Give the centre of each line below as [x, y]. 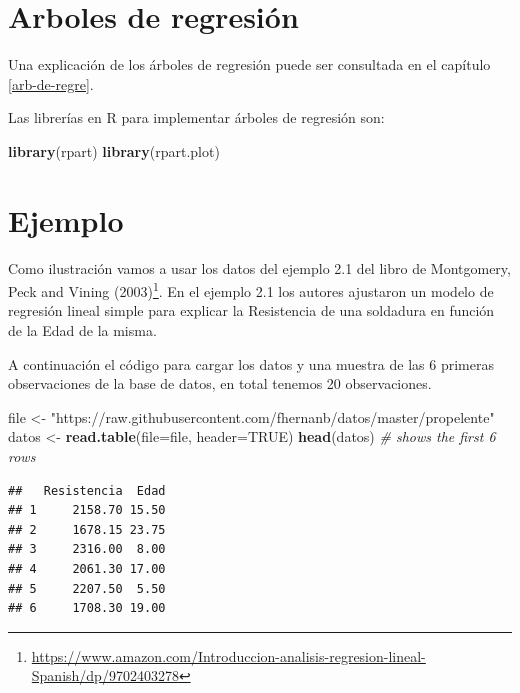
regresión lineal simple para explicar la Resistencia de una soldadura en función [251, 310]
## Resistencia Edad [87, 490]
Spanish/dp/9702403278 [105, 675]
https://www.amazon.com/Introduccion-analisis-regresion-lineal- [228, 655]
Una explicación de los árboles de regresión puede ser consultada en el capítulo [249, 64]
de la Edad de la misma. [82, 330]
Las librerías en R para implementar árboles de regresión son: [196, 117]
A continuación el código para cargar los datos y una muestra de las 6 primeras [251, 363]
